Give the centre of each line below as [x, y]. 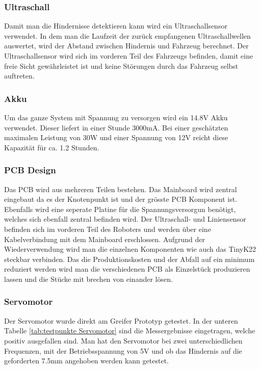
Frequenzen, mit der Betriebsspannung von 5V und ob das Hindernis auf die [123, 350]
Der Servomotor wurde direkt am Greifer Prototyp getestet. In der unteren [121, 320]
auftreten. [19, 76]
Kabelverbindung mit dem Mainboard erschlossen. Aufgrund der [105, 239]
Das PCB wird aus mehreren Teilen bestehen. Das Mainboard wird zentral [121, 189]
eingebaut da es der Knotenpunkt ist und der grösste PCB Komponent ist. [121, 199]
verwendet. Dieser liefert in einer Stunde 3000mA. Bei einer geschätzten [116, 127]
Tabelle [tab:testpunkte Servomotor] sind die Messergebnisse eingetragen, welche [130, 331]
